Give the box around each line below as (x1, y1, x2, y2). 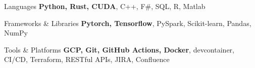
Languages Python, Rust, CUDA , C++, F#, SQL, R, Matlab (4, 1, 206, 11)
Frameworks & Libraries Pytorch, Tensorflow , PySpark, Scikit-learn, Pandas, (4, 17, 251, 28)
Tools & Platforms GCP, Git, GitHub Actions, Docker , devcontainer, (4, 44, 234, 54)
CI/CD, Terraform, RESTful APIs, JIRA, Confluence (4, 54, 170, 64)
